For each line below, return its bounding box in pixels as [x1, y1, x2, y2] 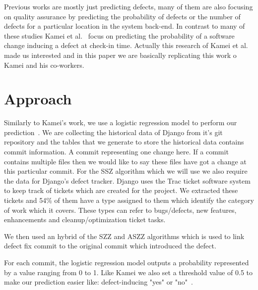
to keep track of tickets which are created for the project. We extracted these [4, 185, 238, 195]
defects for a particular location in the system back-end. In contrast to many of [4, 21, 245, 31]
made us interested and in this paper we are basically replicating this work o [4, 49, 237, 60]
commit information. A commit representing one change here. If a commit [4, 146, 229, 157]
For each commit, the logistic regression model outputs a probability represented [4, 257, 249, 267]
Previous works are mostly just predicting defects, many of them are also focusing [4, 1, 253, 11]
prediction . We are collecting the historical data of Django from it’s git [4, 127, 223, 137]
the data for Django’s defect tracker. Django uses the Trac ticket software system [4, 175, 251, 186]
